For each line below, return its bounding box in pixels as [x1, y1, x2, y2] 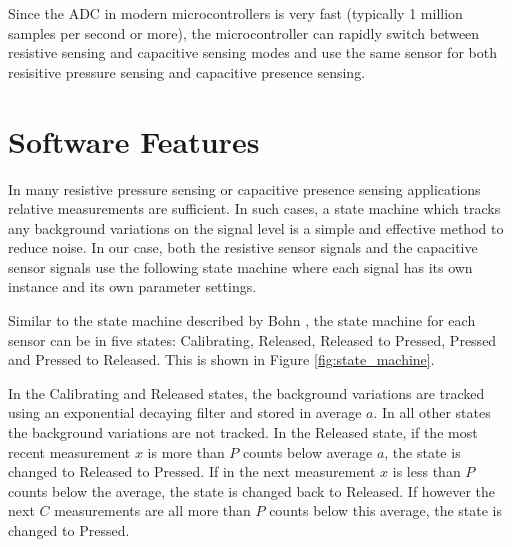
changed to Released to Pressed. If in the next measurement [8, 461, 376, 482]
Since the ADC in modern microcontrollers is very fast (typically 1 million [8, 3, 463, 23]
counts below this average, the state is [269, 500, 503, 521]
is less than [392, 461, 461, 482]
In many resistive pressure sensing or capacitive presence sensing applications [8, 178, 481, 199]
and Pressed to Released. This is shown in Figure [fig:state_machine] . [8, 349, 435, 370]
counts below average [243, 441, 373, 462]
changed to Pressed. [8, 520, 130, 540]
